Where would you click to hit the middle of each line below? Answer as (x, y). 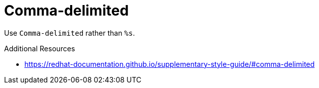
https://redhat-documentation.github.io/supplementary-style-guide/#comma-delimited (170, 64)
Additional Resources (40, 48)
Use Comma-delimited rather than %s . (70, 33)
